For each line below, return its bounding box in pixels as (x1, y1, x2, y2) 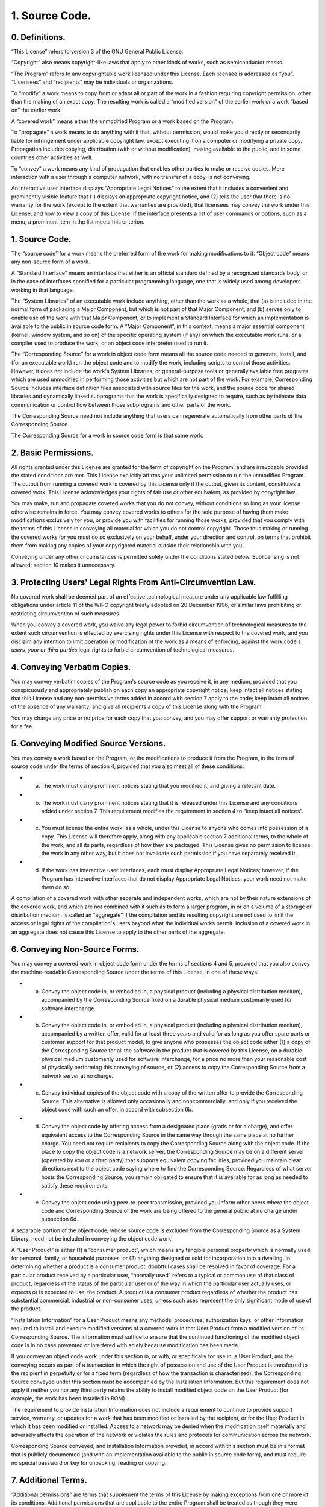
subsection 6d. (41, 1215, 78, 1223)
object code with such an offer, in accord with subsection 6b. (41, 1106, 193, 1113)
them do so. (41, 883, 71, 890)
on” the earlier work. (11, 106, 63, 114)
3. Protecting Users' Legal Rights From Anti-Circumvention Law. (11, 577, 256, 587)
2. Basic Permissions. (11, 447, 94, 458)
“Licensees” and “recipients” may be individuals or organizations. (11, 78, 174, 86)
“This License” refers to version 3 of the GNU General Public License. (11, 48, 184, 55)
